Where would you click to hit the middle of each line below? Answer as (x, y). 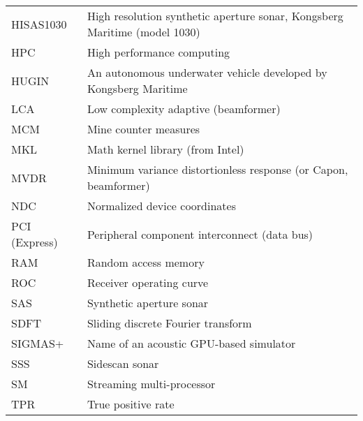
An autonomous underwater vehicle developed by (207, 72)
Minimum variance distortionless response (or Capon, (217, 169)
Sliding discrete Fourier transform (169, 323)
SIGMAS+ (38, 343)
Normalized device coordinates (161, 206)
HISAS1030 (39, 24)
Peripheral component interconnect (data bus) (200, 234)
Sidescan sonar (123, 363)
